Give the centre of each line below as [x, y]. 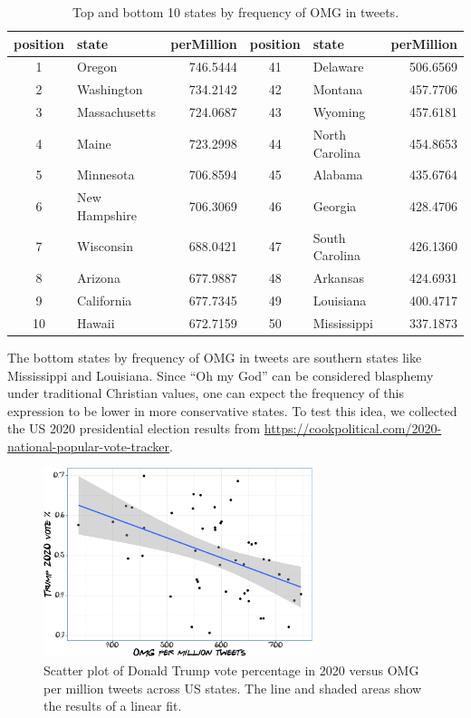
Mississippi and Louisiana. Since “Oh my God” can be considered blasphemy [221, 375]
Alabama [338, 175]
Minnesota [106, 175]
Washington [110, 89]
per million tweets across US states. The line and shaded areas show [233, 688]
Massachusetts [117, 112]
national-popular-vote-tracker [89, 446]
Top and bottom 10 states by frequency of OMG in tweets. [235, 12]
